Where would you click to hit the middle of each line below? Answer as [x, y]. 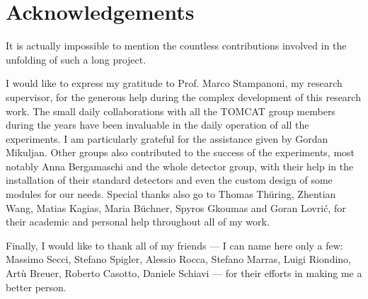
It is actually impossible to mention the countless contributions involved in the [176, 46]
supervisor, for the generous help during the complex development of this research [183, 96]
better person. [36, 287]
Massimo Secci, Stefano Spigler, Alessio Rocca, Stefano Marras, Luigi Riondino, [178, 259]
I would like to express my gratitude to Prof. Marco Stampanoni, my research [174, 83]
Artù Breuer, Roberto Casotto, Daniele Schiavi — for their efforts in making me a [184, 273]
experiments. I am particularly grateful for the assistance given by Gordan [167, 138]
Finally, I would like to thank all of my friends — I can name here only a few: [174, 245]
